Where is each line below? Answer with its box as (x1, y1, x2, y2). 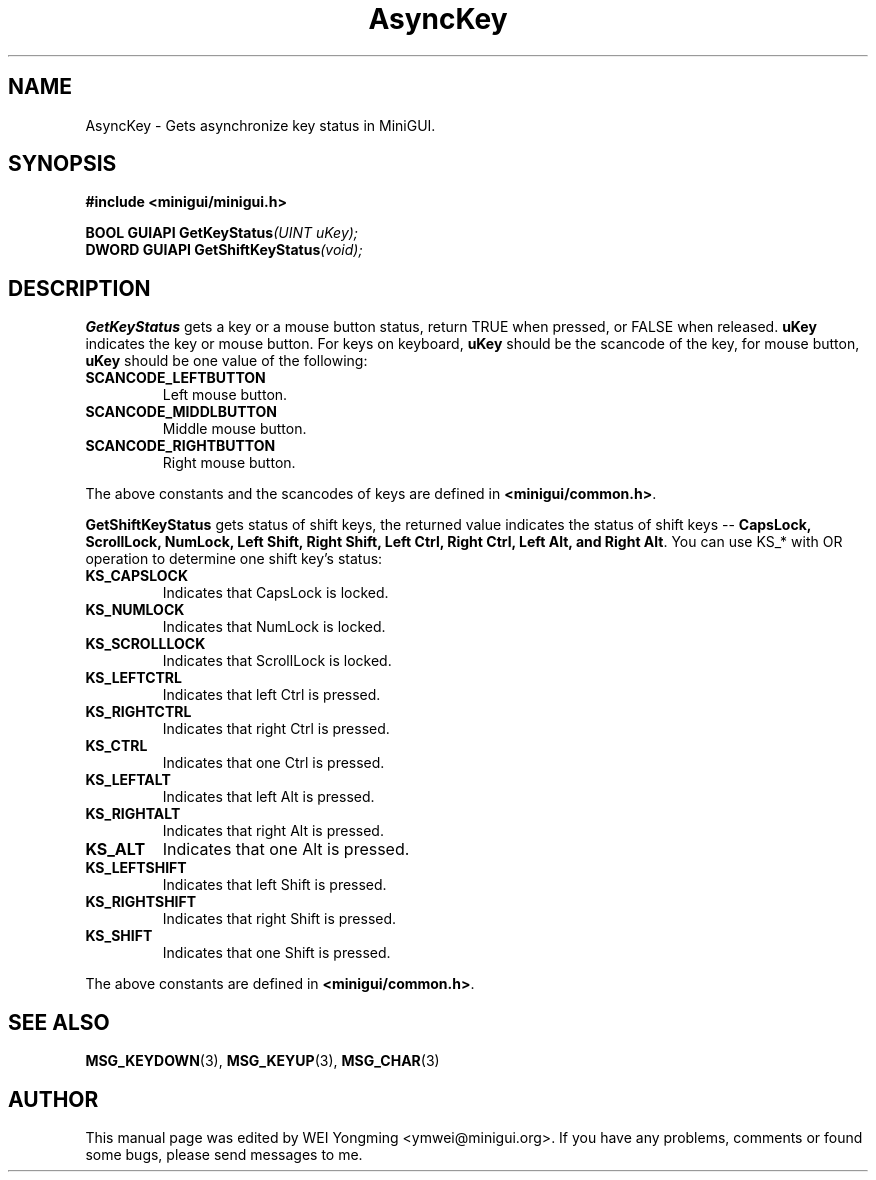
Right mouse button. (162, 454, 296, 472)
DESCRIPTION (8, 275, 151, 301)
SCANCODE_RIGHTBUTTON (85, 437, 276, 455)
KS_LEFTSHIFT (85, 859, 187, 877)
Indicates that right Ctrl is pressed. (162, 720, 390, 738)
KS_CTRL (85, 737, 148, 755)
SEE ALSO (8, 1009, 110, 1035)
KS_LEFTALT (85, 771, 171, 789)
